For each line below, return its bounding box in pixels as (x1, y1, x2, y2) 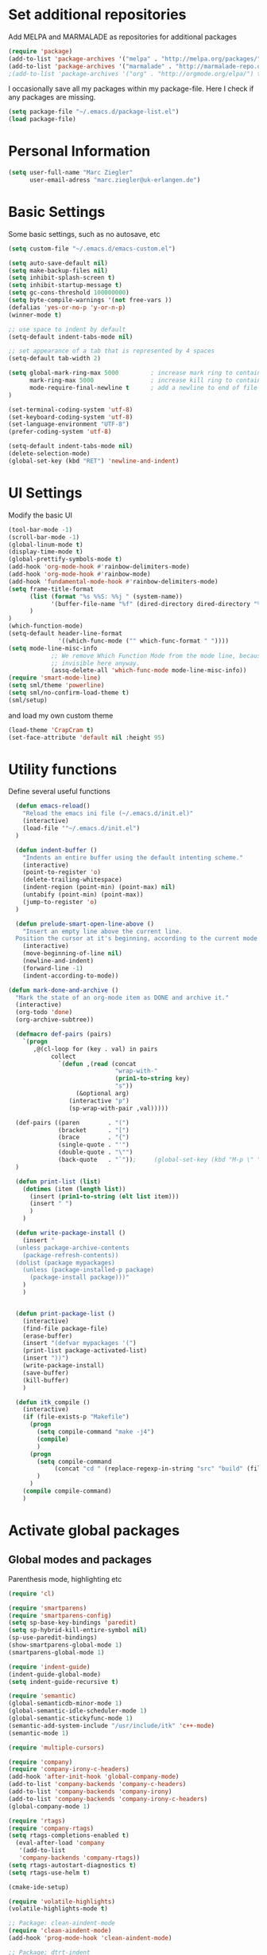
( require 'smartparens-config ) (8, 1611, 112, 1619)
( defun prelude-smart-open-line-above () (15, 919, 155, 928)
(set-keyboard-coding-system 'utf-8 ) (8, 413, 133, 421)
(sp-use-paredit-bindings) (8, 1634, 98, 1642)
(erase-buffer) (22, 1332, 73, 1340)
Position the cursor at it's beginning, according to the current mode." (15, 934, 265, 942)
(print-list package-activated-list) (22, 1347, 148, 1355)
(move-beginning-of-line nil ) (22, 950, 123, 958)
